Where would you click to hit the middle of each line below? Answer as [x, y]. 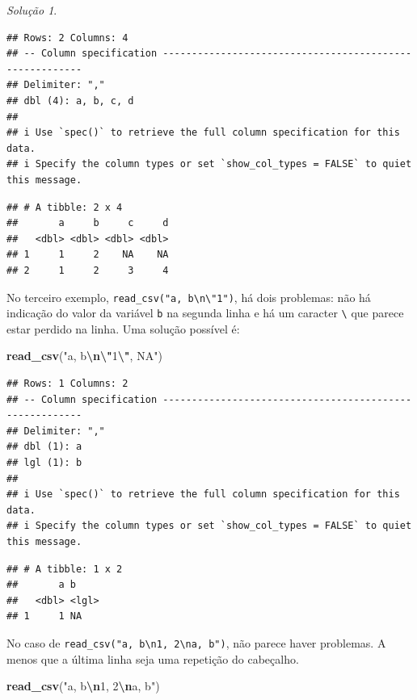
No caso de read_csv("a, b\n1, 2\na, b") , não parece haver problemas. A [196, 642]
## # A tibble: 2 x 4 [65, 207]
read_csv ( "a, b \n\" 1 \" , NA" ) [84, 356]
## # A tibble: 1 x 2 [65, 569]
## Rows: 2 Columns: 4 [67, 38]
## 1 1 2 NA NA [88, 255]
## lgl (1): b [44, 462]
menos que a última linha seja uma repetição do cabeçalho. [153, 658]
